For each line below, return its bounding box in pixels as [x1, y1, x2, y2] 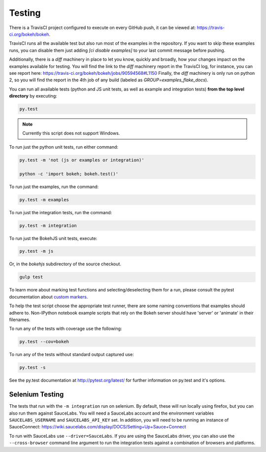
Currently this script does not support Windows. [22, 130, 120, 136]
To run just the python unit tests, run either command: [9, 144, 118, 150]
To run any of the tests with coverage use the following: [9, 325, 122, 332]
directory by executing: [9, 93, 58, 99]
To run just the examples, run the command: [9, 184, 99, 190]
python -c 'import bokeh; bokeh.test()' [19, 171, 118, 177]
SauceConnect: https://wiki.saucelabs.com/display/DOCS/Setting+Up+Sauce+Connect [9, 424, 186, 430]
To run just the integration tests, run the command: [9, 209, 112, 215]
